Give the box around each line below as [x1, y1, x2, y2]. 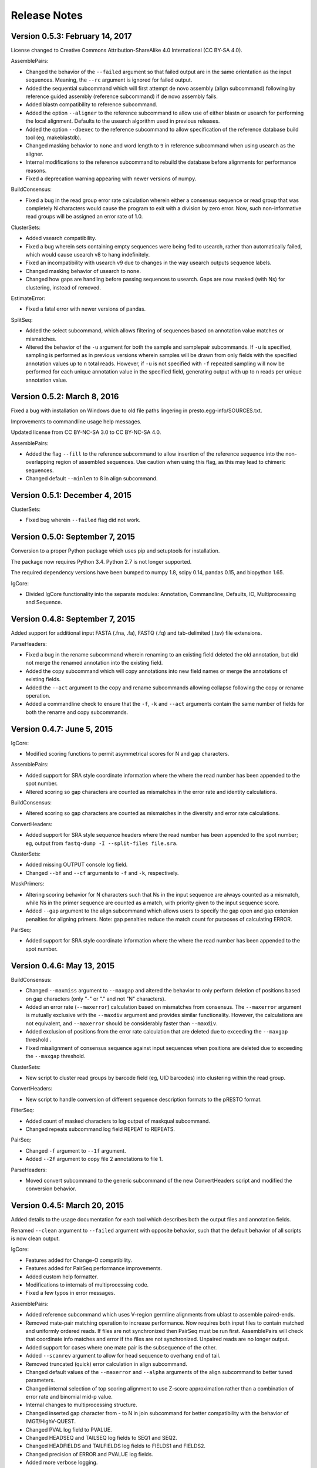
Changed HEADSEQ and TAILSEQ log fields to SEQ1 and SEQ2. [25, 1435, 177, 1442]
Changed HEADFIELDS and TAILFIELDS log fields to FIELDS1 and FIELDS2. [25, 1442, 205, 1450]
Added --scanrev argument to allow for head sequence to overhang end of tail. [25, 1352, 221, 1359]
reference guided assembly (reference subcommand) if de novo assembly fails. [25, 93, 218, 100]
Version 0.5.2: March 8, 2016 [11, 392, 119, 402]
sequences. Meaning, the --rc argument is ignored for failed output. [25, 76, 193, 83]
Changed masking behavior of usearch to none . [25, 267, 141, 274]
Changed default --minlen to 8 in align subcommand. [25, 475, 158, 482]
